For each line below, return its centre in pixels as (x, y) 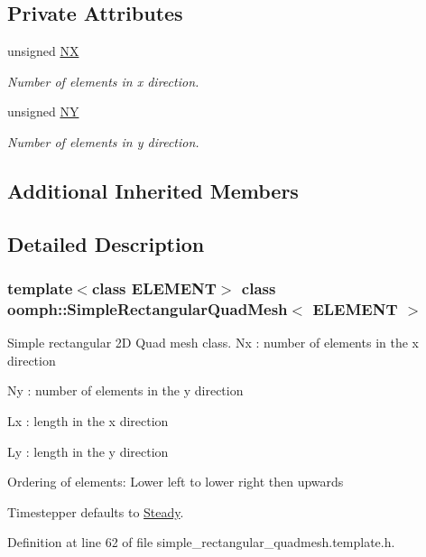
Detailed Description (106, 243)
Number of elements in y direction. (103, 141)
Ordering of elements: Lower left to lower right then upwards (176, 482)
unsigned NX (43, 51)
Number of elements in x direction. (103, 81)
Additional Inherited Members (153, 190)
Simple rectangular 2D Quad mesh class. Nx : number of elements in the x (213, 343)
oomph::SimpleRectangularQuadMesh (148, 308)
